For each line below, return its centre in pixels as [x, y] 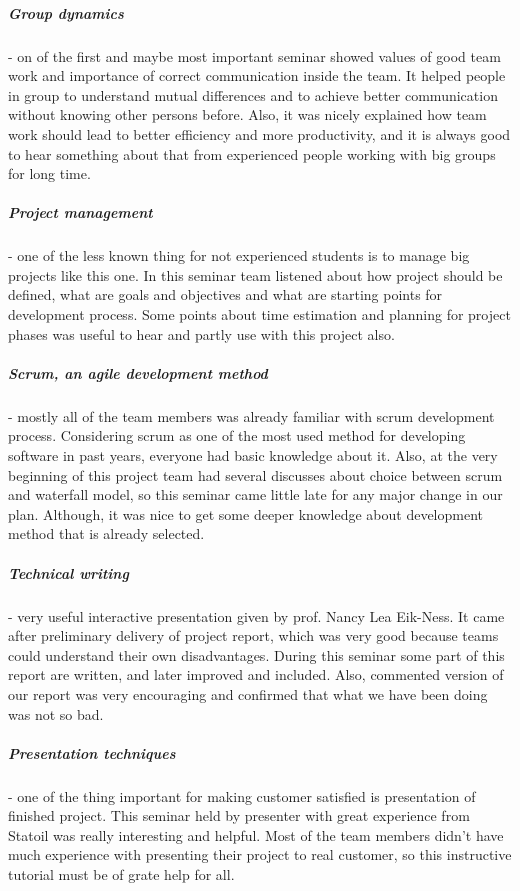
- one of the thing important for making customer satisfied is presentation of [242, 795]
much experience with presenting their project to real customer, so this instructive [260, 854]
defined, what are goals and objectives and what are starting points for [225, 294]
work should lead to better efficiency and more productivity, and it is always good [259, 133]
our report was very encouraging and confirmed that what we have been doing [248, 693]
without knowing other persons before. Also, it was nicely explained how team [247, 114]
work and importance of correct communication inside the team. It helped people [257, 75]
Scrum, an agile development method [138, 372]
